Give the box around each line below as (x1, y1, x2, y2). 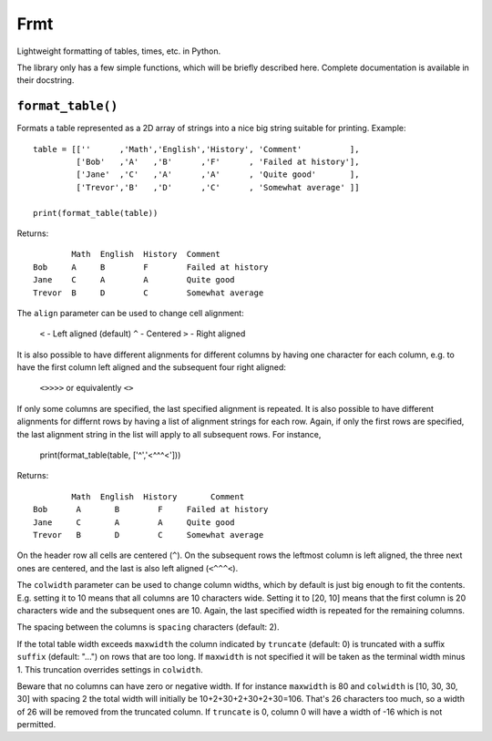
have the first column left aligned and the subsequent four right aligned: (16, 362, 287, 373)
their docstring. (16, 75, 75, 86)
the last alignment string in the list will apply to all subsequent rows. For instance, (16, 428, 322, 439)
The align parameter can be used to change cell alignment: (16, 307, 245, 318)
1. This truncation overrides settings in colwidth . (16, 664, 204, 674)
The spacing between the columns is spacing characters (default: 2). (16, 622, 280, 633)
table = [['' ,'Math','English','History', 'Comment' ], (33, 144, 360, 154)
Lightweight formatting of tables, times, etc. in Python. (16, 46, 221, 57)
